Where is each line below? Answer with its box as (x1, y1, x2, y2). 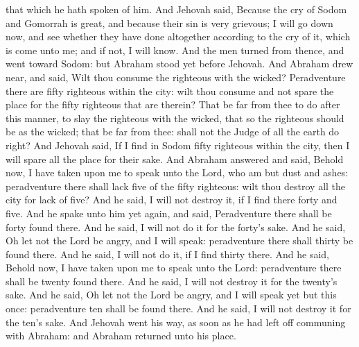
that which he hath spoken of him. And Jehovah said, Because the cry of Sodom (6, 2, 347, 16)
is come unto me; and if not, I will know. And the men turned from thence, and (6, 42, 344, 57)
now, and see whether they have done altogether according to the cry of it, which (6, 29, 351, 44)
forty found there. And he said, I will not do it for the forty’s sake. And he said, (6, 219, 346, 234)
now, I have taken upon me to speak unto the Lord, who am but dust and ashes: (6, 165, 349, 180)
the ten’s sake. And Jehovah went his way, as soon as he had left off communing (6, 314, 346, 329)
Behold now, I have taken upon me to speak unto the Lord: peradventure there (6, 260, 342, 275)
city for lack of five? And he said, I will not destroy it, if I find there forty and (6, 192, 338, 207)
